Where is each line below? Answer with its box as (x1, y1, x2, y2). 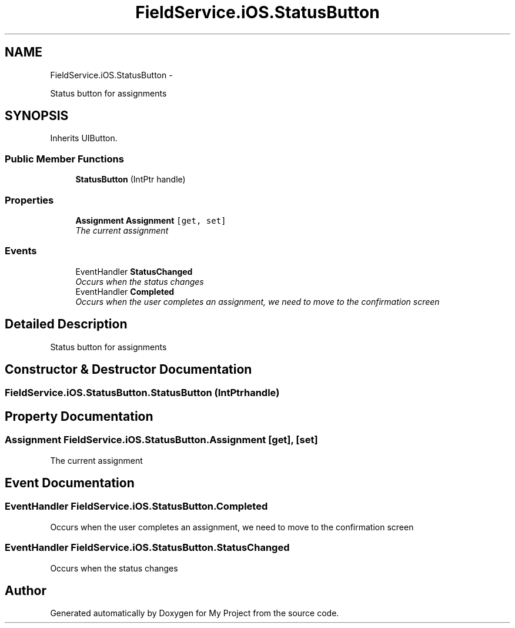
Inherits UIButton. (50, 133, 118, 144)
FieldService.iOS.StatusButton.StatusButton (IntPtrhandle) (5, 387, 280, 399)
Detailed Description (5, 317, 128, 332)
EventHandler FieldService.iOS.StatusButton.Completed (5, 500, 268, 513)
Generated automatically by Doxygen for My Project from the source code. (50, 608, 339, 619)
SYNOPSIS (5, 108, 69, 124)
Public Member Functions (5, 152, 124, 165)
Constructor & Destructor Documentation (5, 361, 252, 377)
